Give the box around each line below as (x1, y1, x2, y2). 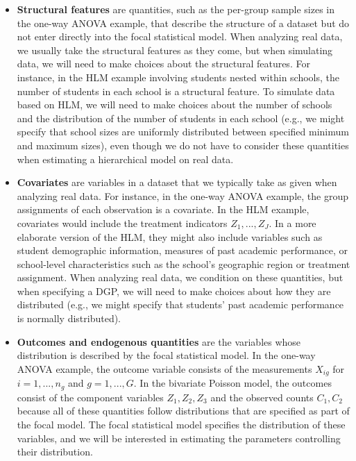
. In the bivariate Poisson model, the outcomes (133, 376, 332, 390)
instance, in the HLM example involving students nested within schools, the (17, 69, 340, 84)
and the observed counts (210, 389, 314, 404)
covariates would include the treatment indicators (17, 215, 228, 230)
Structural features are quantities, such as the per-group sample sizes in (17, 2, 335, 16)
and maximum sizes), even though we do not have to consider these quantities (17, 137, 349, 152)
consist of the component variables (17, 389, 164, 404)
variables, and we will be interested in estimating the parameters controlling (17, 430, 341, 445)
